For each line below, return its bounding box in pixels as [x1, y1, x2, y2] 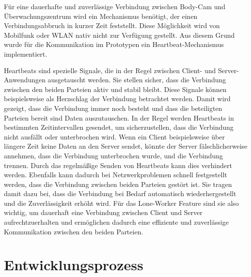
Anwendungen [4, 75, 46, 85]
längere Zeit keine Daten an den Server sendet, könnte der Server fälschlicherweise [4, 141, 248, 151]
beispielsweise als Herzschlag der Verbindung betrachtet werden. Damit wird [4, 93, 231, 104]
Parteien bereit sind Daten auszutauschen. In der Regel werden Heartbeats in [4, 112, 234, 123]
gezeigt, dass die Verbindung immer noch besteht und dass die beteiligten [4, 103, 222, 113]
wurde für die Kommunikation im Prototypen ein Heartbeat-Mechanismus [4, 39, 224, 49]
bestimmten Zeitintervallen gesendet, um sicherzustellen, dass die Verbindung [4, 122, 234, 132]
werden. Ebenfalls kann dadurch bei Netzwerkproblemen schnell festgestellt [4, 169, 227, 180]
